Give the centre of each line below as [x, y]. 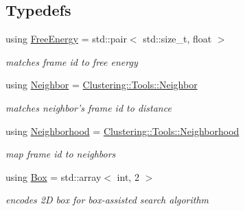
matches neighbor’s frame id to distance [89, 107]
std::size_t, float [177, 39]
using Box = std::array [54, 176]
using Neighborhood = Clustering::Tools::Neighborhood [122, 131]
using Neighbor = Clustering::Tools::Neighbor [102, 85]
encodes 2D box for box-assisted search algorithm [107, 200]
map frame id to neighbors [61, 154]
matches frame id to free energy [72, 61]
